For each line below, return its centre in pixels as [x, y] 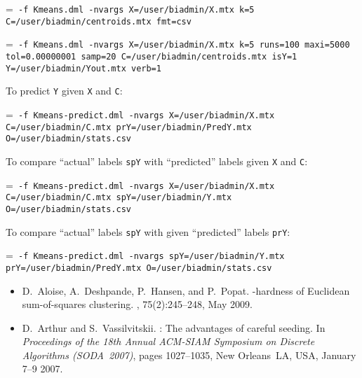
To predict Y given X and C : [64, 91]
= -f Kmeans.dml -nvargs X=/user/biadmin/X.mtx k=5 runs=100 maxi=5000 [178, 44]
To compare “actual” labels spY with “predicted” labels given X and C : [157, 161]
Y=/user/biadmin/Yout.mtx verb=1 [83, 68]
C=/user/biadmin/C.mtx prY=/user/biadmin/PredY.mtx [129, 127]
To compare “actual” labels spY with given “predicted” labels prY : [148, 231]
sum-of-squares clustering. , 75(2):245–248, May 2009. [138, 304]
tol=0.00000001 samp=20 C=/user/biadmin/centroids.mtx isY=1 [152, 56]
